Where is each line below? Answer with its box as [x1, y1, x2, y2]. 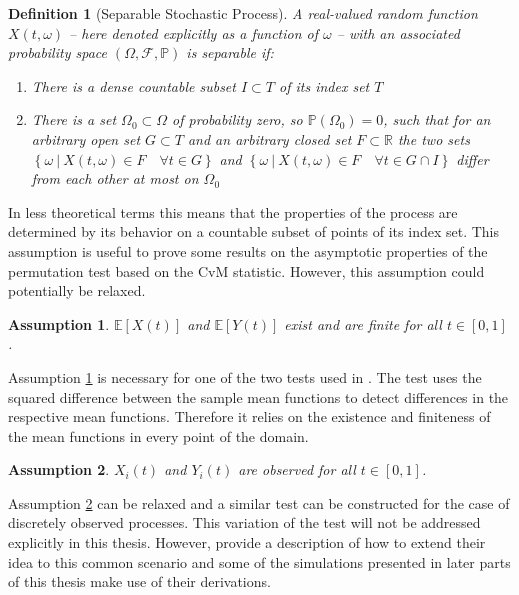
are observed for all [238, 459, 356, 480]
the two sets [397, 128, 470, 149]
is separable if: [186, 42, 274, 63]
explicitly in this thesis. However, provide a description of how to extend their [8, 532, 486, 553]
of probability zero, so [172, 109, 303, 130]
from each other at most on [31, 168, 199, 189]
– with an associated [336, 22, 460, 43]
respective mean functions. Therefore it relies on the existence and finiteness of [8, 406, 491, 427]
